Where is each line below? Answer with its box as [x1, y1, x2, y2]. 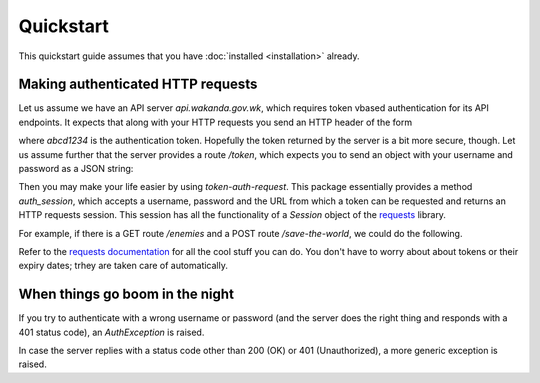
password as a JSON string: [18, 163, 134, 175]
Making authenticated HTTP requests [18, 76, 258, 93]
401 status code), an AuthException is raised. [18, 326, 205, 338]
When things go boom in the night [18, 286, 235, 303]
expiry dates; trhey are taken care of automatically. [18, 260, 229, 272]
